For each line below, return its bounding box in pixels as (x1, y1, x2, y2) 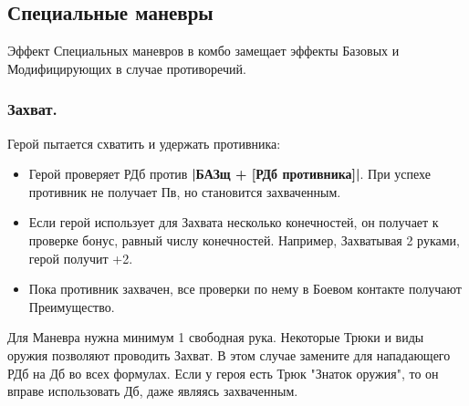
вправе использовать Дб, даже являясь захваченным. (7, 381, 298, 401)
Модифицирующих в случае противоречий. (7, 58, 246, 78)
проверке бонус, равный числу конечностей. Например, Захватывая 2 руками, (28, 230, 460, 249)
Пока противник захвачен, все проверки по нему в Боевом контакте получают (28, 279, 462, 298)
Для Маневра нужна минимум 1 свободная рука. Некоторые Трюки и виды (7, 328, 424, 347)
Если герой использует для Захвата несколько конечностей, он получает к (28, 213, 439, 232)
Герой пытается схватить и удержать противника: (7, 133, 281, 152)
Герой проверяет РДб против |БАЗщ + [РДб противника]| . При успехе (28, 164, 431, 183)
